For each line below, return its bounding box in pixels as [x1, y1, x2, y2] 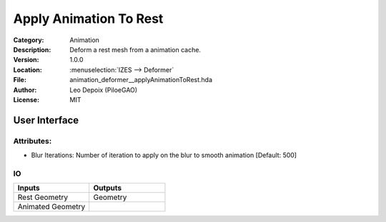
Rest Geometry [17, 193, 69, 203]
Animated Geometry [17, 202, 86, 212]
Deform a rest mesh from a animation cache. [69, 45, 202, 54]
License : [13, 95, 39, 104]
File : [13, 76, 26, 84]
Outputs [93, 183, 122, 193]
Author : [13, 86, 37, 94]
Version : [13, 56, 39, 64]
